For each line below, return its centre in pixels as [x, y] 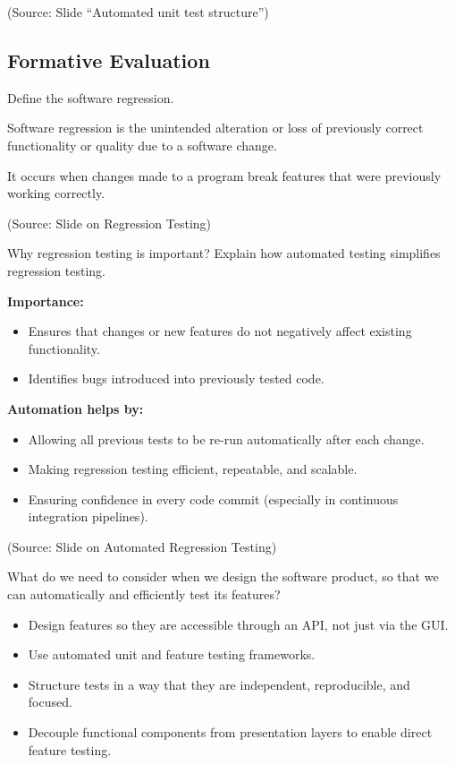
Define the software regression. [91, 97]
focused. [50, 702]
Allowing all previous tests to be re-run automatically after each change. [226, 438]
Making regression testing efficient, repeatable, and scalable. [193, 469]
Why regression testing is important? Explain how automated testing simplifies [224, 253]
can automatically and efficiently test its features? [144, 594]
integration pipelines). [88, 516]
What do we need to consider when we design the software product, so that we [223, 576]
